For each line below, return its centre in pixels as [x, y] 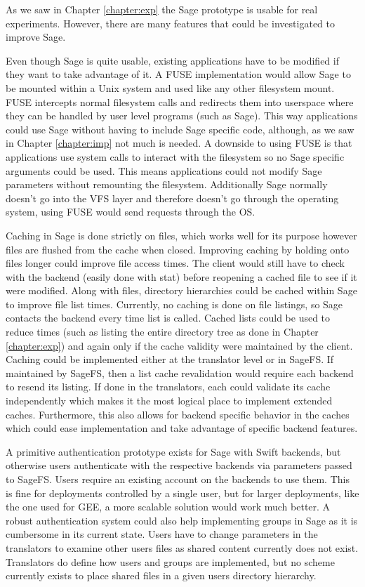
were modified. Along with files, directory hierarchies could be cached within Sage [181, 290]
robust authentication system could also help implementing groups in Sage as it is [182, 520]
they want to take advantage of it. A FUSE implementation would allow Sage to [178, 74]
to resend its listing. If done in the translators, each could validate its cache [168, 387]
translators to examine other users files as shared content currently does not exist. [182, 547]
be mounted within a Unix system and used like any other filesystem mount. [170, 87]
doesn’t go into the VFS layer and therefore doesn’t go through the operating [172, 198]
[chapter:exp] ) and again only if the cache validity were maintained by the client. [179, 345]
